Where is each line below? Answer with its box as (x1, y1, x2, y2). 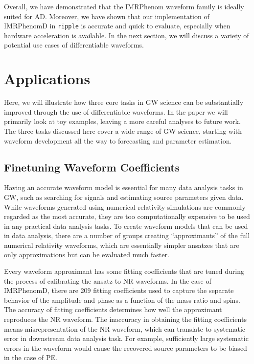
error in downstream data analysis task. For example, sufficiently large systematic (4, 333, 249, 343)
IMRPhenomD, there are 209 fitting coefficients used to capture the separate (4, 285, 234, 295)
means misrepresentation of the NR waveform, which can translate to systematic (4, 323, 246, 334)
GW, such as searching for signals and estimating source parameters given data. (4, 192, 244, 202)
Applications (4, 69, 91, 89)
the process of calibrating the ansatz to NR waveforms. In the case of (4, 275, 211, 286)
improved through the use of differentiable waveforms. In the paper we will (4, 106, 228, 117)
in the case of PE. (4, 352, 57, 363)
